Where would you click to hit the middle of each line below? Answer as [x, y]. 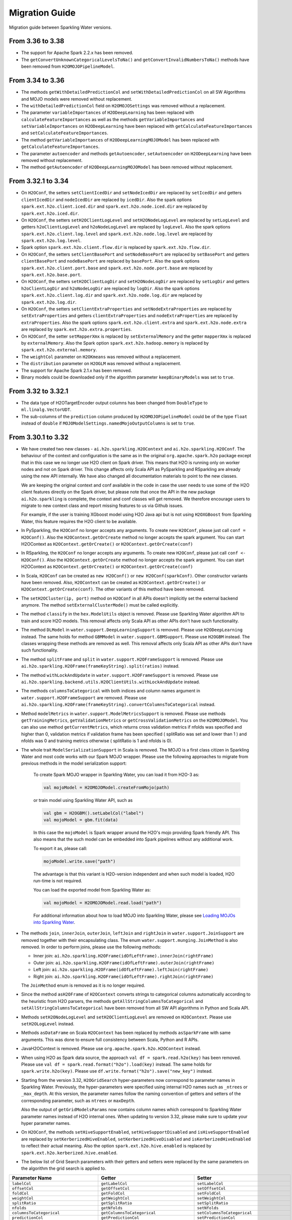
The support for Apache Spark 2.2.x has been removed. [77, 53]
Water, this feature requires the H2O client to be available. [79, 521]
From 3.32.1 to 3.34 [39, 181]
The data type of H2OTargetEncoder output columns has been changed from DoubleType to [114, 403]
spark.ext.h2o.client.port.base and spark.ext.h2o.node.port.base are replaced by [117, 268]
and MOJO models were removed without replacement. [77, 99]
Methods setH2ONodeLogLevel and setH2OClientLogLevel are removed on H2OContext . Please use [126, 1017]
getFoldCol [113, 1193]
